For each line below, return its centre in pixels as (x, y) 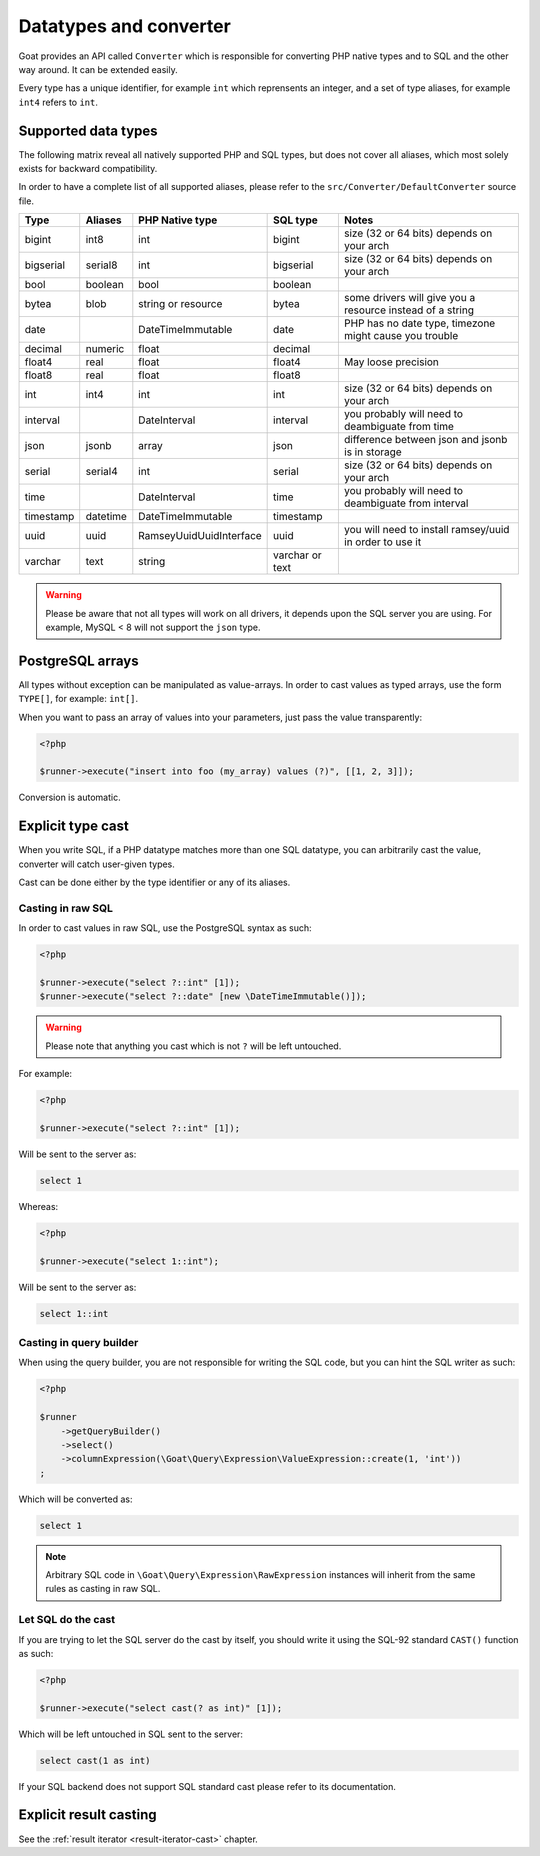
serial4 (102, 472)
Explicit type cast (73, 826)
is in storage (372, 452)
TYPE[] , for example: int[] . (78, 699)
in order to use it (382, 542)
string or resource (180, 304)
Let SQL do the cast (66, 1620)
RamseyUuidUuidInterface (200, 536)
